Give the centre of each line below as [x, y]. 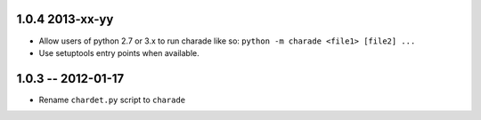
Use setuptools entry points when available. [119, 52]
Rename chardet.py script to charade [112, 100]
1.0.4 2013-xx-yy [65, 19]
